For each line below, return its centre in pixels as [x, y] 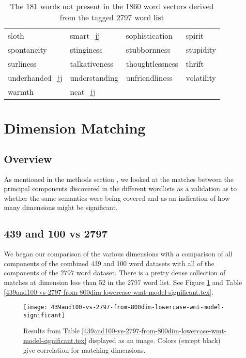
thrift [195, 64]
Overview [28, 158]
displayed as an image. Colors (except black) [155, 340]
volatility [201, 78]
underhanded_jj [35, 78]
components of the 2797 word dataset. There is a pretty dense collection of [115, 273]
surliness [22, 64]
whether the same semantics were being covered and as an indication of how [117, 198]
